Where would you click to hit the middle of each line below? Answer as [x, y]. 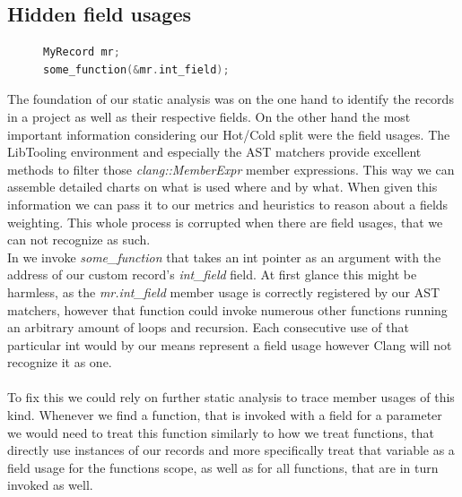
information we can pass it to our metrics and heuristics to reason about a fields [228, 204]
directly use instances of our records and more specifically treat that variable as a [231, 450]
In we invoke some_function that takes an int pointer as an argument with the [224, 257]
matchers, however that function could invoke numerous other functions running [227, 309]
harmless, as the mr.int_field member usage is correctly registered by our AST [224, 291]
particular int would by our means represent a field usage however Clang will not [230, 344]
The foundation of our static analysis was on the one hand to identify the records [231, 99]
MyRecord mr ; [82, 52]
